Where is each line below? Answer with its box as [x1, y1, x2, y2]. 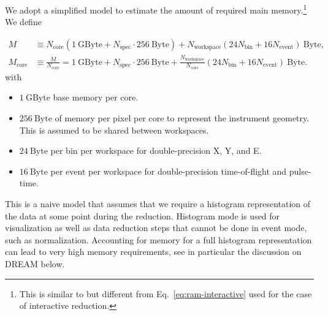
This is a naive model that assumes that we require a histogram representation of [5, 197, 311, 210]
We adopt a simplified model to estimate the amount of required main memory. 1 [5, 2, 307, 16]
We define [5, 15, 42, 28]
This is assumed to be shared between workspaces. [19, 123, 209, 136]
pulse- [289, 164, 311, 177]
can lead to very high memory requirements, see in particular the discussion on [5, 245, 302, 258]
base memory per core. [53, 91, 139, 104]
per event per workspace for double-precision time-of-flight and [50, 164, 287, 177]
